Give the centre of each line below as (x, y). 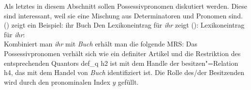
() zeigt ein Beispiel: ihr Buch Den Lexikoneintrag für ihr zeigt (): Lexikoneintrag (124, 25)
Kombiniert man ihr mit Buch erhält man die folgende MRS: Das (101, 44)
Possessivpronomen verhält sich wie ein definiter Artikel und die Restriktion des (122, 53)
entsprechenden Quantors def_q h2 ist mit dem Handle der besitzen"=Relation (121, 63)
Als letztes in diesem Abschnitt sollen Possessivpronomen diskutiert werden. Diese (125, 6)
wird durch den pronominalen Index (57, 82)
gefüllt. (128, 82)
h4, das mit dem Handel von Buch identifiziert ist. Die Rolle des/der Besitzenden (124, 72)
